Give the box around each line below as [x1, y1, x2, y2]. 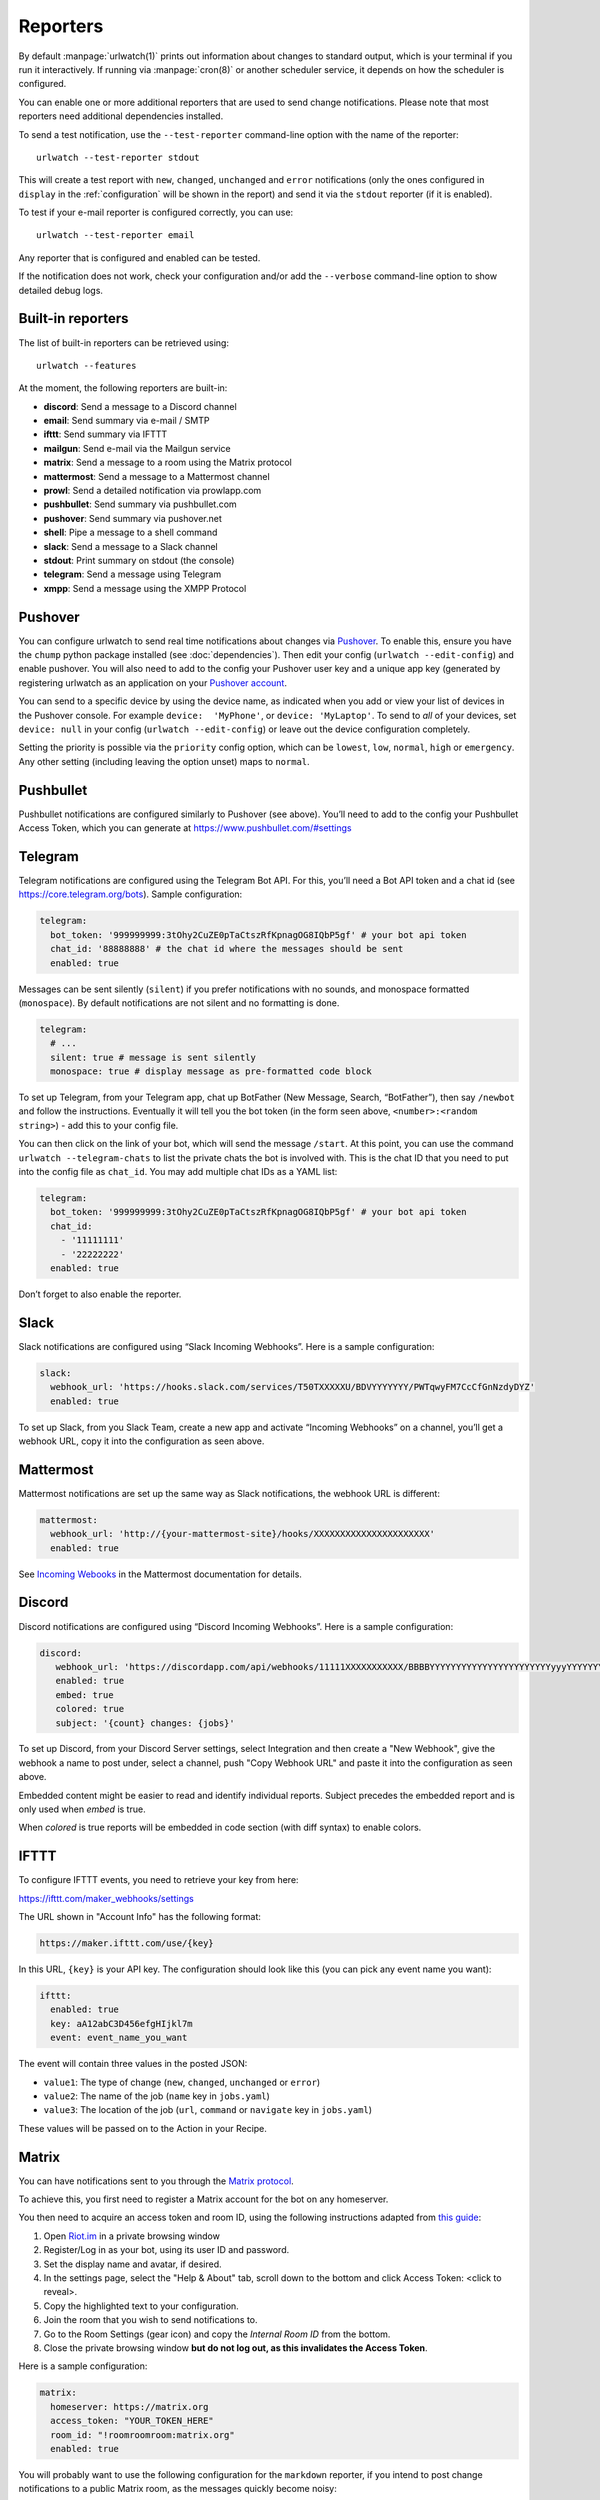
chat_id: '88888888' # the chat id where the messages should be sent [50, 943, 404, 955]
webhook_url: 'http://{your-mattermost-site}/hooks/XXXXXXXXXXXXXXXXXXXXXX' [50, 1528, 435, 1540]
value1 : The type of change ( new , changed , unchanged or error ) [43, 2076, 321, 2088]
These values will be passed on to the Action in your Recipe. [18, 2122, 267, 2134]
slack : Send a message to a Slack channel [43, 540, 219, 552]
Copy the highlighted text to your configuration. [43, 2300, 239, 2312]
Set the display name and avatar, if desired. [43, 2258, 222, 2270]
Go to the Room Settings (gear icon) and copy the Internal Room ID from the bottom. [43, 2328, 391, 2340]
